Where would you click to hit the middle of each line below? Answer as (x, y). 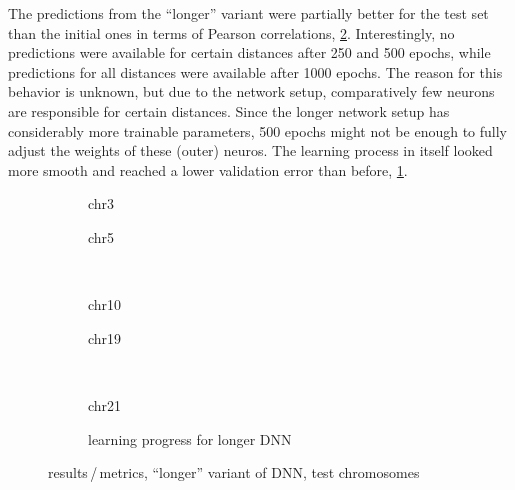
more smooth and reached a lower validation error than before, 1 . (208, 169)
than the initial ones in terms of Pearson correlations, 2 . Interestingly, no (231, 32)
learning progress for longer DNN (190, 438)
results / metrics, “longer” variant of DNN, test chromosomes (234, 472)
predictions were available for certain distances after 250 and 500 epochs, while (249, 52)
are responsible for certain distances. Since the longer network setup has (229, 110)
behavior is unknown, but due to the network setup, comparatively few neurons (251, 91)
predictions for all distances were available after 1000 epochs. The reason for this (255, 71)
